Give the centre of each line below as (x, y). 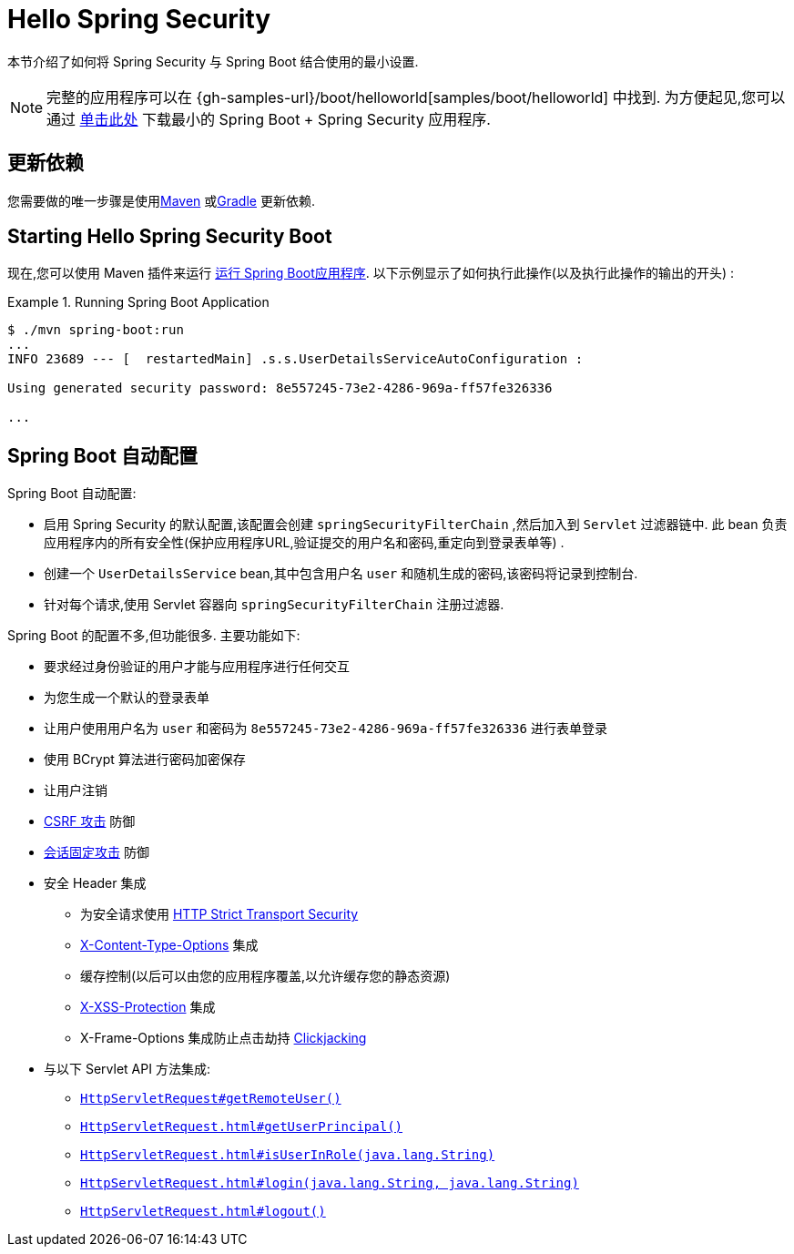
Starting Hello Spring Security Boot (170, 237)
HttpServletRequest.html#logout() (203, 1212)
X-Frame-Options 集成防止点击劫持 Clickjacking (224, 1038)
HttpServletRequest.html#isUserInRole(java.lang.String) (288, 1155)
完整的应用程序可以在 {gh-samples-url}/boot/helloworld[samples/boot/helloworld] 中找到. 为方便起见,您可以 (416, 97)
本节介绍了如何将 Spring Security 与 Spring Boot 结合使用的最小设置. (213, 61)
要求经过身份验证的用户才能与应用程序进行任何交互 (197, 667)
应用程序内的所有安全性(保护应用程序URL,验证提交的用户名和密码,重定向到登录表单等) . (304, 543)
